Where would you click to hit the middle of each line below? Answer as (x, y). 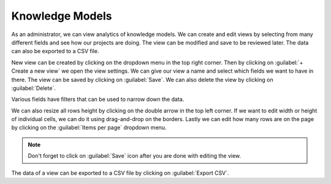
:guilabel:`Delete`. (34, 88)
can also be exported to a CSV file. (55, 51)
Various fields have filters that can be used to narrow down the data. (98, 99)
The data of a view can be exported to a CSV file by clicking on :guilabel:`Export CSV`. (120, 173)
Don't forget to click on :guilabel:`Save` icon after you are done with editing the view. (135, 156)
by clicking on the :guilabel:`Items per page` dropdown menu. (89, 128)
